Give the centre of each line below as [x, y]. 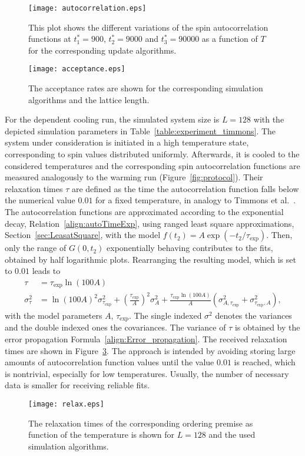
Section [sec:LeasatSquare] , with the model [83, 235]
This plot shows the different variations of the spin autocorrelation [148, 27]
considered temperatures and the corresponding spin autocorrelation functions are [152, 165]
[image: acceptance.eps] [77, 69]
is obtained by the [267, 327]
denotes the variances [253, 315]
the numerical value [40, 200]
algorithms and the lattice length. [89, 99]
